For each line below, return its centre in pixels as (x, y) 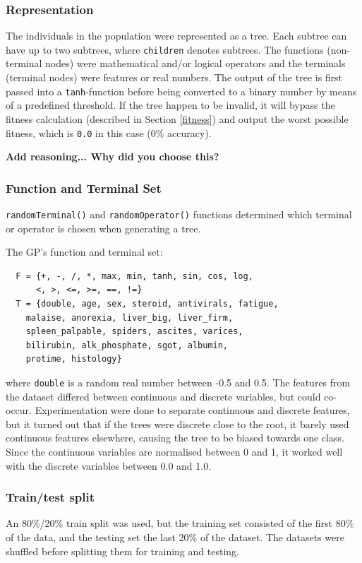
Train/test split (50, 497)
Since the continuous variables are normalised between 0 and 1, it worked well (174, 451)
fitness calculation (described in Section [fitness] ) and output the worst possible (177, 118)
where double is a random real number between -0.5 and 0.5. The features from (178, 382)
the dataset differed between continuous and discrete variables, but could (163, 396)
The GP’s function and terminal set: (84, 252)
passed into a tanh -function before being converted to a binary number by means (181, 91)
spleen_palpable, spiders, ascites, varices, (134, 332)
